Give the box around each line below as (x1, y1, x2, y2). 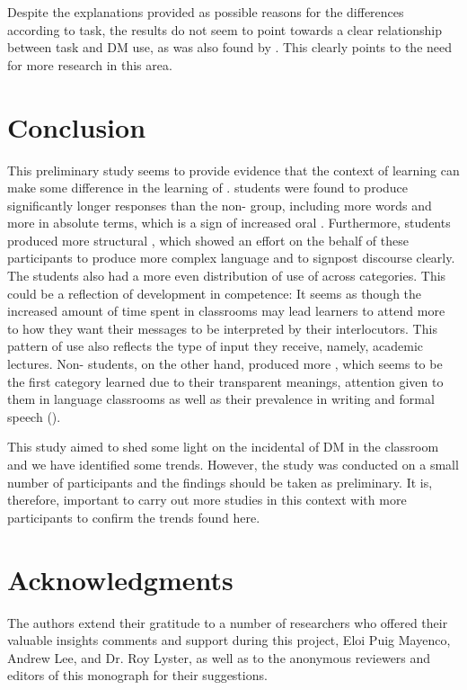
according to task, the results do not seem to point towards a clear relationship (7, 20, 443, 39)
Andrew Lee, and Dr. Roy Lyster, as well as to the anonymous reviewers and (7, 648, 431, 667)
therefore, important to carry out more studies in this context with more (7, 490, 407, 509)
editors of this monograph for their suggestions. (7, 666, 268, 685)
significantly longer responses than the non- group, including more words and (7, 195, 432, 214)
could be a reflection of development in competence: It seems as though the (7, 283, 422, 302)
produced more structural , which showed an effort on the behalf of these (7, 230, 409, 249)
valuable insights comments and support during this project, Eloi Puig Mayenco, (7, 631, 451, 650)
